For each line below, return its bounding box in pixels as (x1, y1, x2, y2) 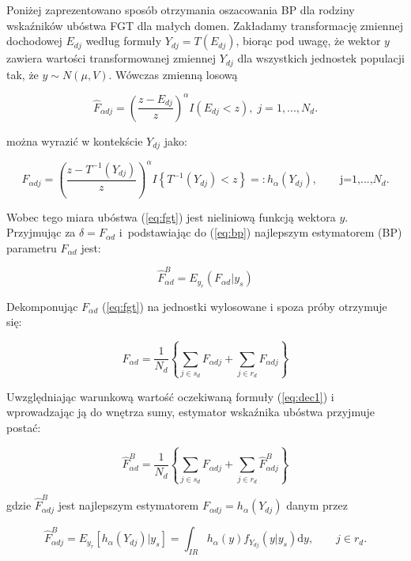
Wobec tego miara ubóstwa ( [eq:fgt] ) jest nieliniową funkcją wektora (6, 208, 336, 225)
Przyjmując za (6, 224, 76, 241)
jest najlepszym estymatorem (58, 497, 199, 514)
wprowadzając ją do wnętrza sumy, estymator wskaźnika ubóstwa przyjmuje (6, 404, 375, 420)
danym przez (286, 497, 348, 514)
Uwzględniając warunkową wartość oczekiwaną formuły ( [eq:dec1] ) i (6, 388, 334, 404)
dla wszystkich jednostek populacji (237, 50, 405, 66)
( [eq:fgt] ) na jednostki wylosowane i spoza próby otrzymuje (101, 298, 387, 314)
